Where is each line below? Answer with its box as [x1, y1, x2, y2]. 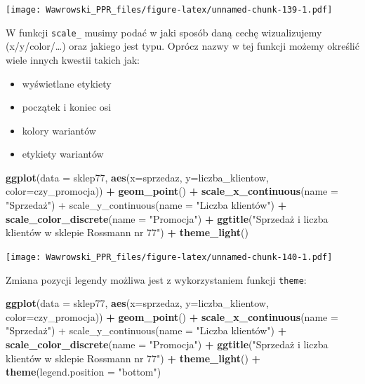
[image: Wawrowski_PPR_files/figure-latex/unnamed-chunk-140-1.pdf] [6, 252, 333, 262]
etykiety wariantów [22, 146, 104, 161]
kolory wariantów [22, 123, 96, 137]
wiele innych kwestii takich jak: [6, 52, 140, 67]
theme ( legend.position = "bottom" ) [6, 364, 161, 379]
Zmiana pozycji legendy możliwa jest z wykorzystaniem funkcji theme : [6, 272, 307, 287]
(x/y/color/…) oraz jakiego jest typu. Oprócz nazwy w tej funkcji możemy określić [6, 39, 359, 53]
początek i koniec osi [22, 100, 112, 114]
